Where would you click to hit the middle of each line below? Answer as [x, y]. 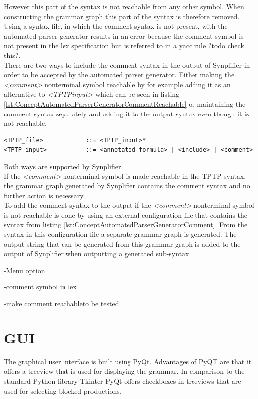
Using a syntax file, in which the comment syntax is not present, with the [116, 26]
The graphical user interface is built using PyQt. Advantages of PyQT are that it [128, 361]
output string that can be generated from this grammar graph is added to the [122, 244]
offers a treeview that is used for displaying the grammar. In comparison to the [124, 371]
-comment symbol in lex [40, 287]
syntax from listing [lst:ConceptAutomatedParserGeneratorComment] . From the [126, 224]
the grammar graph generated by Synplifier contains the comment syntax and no [127, 186]
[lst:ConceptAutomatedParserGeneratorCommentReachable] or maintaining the [125, 103]
